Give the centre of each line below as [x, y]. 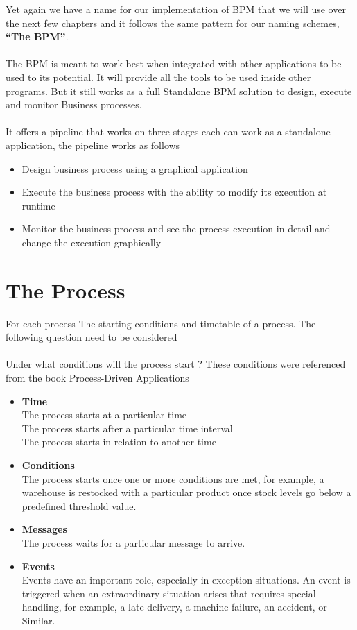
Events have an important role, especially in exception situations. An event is [186, 580]
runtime [38, 205]
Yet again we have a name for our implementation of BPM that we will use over [176, 9]
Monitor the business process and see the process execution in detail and [176, 229]
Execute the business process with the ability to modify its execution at [174, 192]
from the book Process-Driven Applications [97, 377]
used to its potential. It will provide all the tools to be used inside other [158, 77]
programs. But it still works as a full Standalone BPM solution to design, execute [179, 91]
